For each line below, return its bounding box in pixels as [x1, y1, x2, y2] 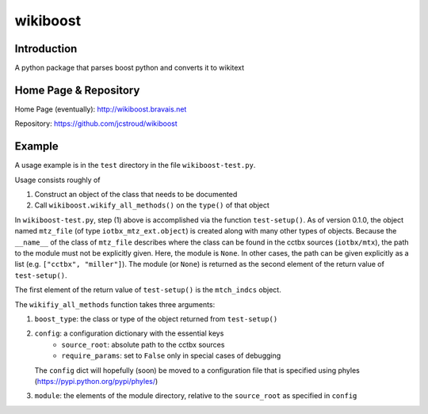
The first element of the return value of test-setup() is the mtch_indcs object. [14, 285, 281, 294]
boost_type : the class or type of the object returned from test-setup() [34, 313, 278, 324]
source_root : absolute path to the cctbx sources [61, 340, 225, 349]
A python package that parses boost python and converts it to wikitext [14, 63, 245, 73]
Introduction [14, 42, 78, 55]
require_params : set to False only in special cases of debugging [61, 351, 281, 360]
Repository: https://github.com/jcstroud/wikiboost [14, 119, 178, 128]
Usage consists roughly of [14, 175, 101, 184]
